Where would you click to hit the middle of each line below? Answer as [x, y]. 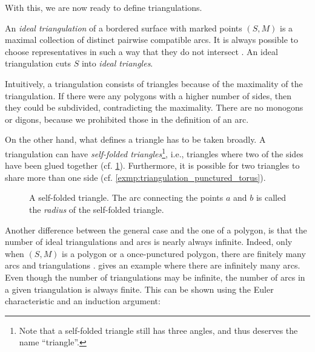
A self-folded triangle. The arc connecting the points [126, 197]
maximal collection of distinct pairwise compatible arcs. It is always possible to [151, 40]
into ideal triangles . [117, 63]
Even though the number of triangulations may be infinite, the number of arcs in [155, 277]
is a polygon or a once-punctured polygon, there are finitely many [184, 253]
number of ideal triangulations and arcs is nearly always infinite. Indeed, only [149, 242]
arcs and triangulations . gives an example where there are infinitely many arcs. [153, 265]
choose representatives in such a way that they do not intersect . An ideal [141, 51]
